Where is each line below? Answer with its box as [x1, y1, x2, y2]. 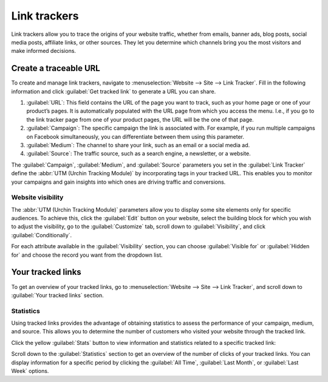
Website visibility [11, 193, 64, 202]
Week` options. [11, 367, 49, 375]
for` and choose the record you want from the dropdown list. [11, 251, 163, 259]
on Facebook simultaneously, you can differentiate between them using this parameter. [26, 133, 244, 140]
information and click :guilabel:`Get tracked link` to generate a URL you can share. [11, 88, 216, 95]
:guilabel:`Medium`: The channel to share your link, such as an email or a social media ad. [26, 141, 250, 148]
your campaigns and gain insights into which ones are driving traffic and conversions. [11, 178, 226, 186]
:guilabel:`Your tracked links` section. [11, 291, 104, 299]
